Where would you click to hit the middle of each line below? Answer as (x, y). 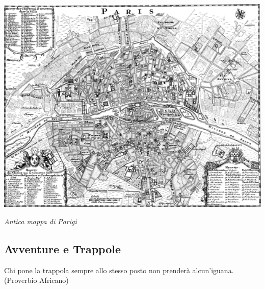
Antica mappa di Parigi (41, 221)
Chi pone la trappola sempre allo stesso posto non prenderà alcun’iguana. (119, 270)
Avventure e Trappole (63, 248)
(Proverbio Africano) (36, 280)
